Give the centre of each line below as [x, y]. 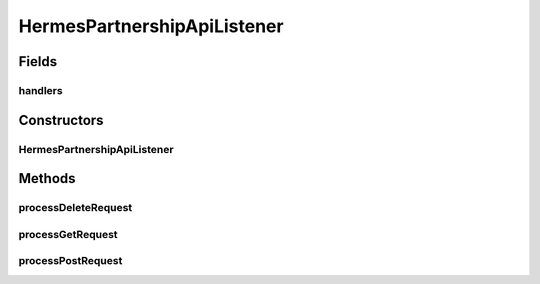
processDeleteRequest [75, 208]
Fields [38, 61]
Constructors [61, 120]
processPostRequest [70, 261]
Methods [47, 178]
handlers [41, 90]
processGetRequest [68, 234]
